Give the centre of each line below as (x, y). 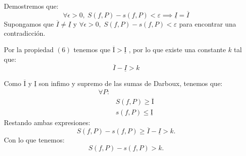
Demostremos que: (31, 6)
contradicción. (25, 33)
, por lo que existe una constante (177, 49)
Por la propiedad (29, 49)
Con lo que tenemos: (34, 140)
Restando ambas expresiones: (47, 122)
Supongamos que (29, 23)
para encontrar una (208, 23)
